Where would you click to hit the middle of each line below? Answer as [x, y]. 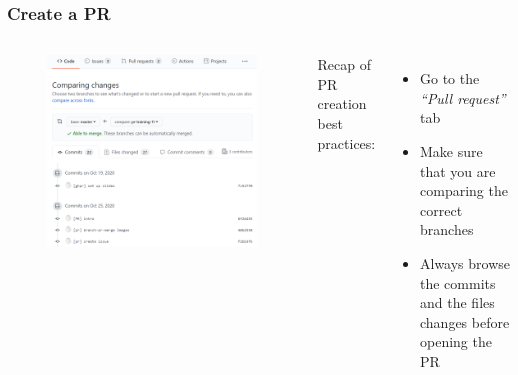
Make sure [451, 151]
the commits [458, 282]
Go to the [450, 78]
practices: [346, 142]
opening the [456, 341]
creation [342, 103]
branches [447, 229]
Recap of [344, 64]
